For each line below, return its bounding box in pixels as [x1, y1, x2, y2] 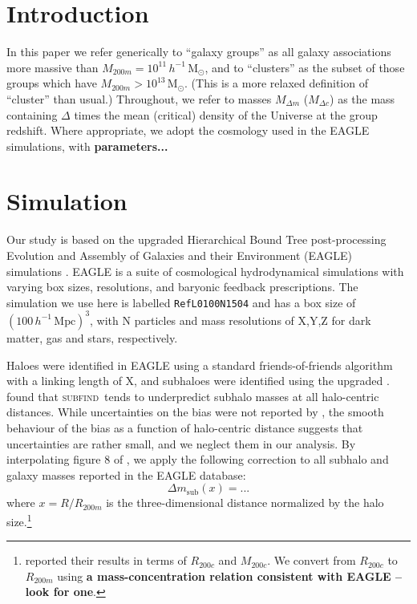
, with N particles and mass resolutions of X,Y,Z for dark [90, 311, 371, 328]
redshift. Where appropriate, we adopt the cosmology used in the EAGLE [6, 122, 370, 139]
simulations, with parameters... [6, 137, 168, 154]
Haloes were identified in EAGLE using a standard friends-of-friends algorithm [6, 356, 393, 373]
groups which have [6, 75, 97, 91]
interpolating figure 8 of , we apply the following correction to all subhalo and [6, 451, 389, 468]
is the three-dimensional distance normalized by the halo [106, 494, 384, 511]
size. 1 [6, 510, 32, 529]
